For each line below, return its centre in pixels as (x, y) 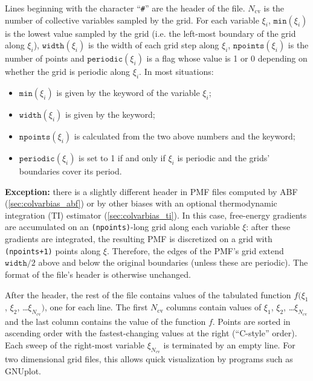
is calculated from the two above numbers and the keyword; (185, 136)
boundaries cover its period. (70, 171)
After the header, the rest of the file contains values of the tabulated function (148, 294)
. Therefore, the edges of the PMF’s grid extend (195, 250)
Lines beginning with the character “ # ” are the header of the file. (125, 8)
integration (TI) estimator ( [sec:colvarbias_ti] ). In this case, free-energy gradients (156, 215)
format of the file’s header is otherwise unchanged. (98, 274)
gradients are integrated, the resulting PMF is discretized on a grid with (139, 239)
